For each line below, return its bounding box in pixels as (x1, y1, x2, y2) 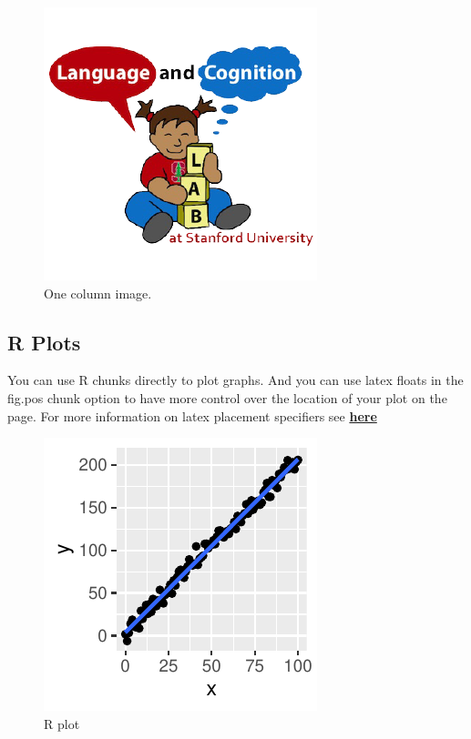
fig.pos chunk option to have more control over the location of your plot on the (7, 388, 447, 407)
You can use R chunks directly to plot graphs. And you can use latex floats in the (7, 370, 464, 390)
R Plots (7, 328, 81, 356)
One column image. (44, 283, 152, 302)
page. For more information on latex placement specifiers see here (7, 406, 377, 425)
